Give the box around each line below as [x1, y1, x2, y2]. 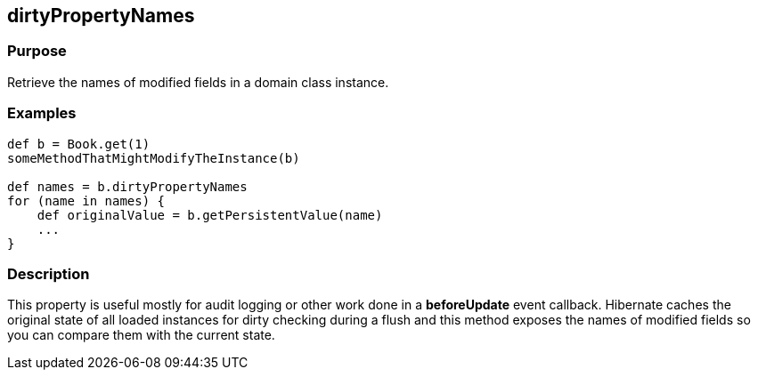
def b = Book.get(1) [7, 136, 151, 151]
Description [7, 264, 90, 283]
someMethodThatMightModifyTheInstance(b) [7, 150, 300, 165]
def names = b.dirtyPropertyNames [7, 179, 248, 194]
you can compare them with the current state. [7, 327, 275, 343]
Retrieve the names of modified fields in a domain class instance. [7, 74, 389, 90]
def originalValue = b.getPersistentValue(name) [37, 207, 383, 222]
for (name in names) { [7, 193, 166, 208]
